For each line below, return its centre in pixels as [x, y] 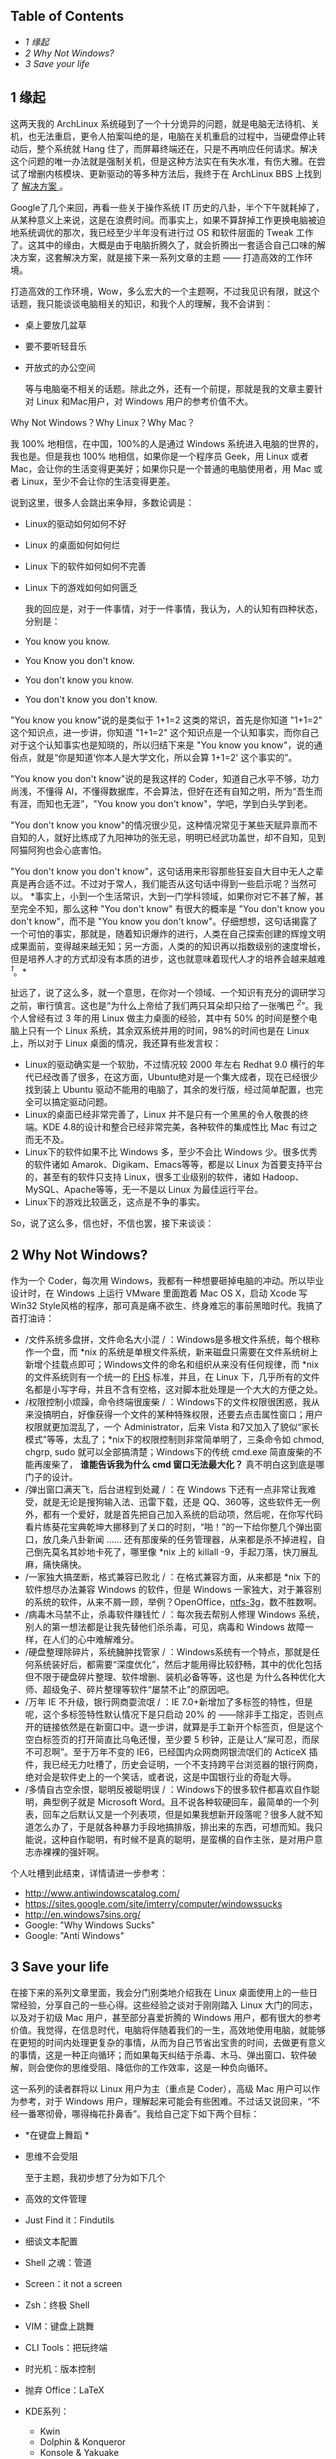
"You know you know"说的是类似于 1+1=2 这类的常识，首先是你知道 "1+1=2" [166, 720]
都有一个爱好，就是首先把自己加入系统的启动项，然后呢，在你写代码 [182, 1514]
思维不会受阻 [51, 2156]
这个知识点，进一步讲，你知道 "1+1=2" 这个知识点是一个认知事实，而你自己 [165, 732]
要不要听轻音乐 [55, 346]
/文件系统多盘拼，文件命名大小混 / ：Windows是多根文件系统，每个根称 [172, 1339]
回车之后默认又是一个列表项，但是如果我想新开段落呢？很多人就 [174, 1814]
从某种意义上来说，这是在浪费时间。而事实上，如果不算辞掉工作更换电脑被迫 [168, 220]
